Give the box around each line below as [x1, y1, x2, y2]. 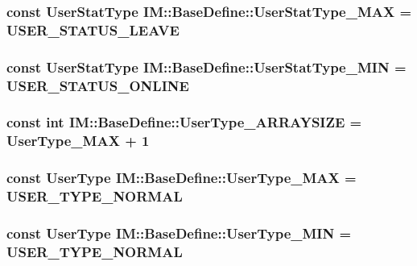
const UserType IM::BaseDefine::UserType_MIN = [6, 222, 352, 243]
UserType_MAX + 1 [6, 131, 150, 151]
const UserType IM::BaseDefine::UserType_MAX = [6, 168, 357, 188]
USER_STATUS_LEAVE [6, 19, 180, 39]
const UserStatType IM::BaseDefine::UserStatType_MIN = [6, 56, 407, 77]
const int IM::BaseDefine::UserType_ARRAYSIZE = [6, 112, 362, 132]
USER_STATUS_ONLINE [6, 75, 189, 95]
